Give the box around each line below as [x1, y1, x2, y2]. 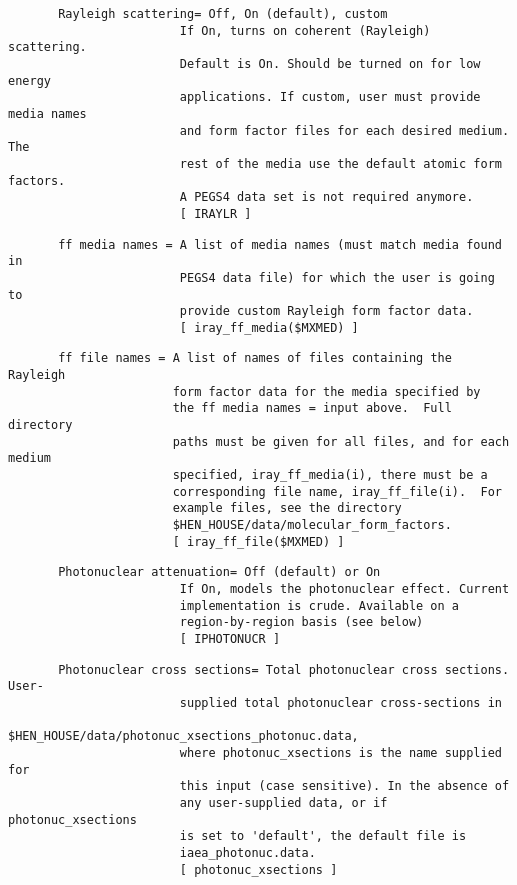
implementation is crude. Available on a [179, 598, 460, 613]
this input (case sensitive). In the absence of [179, 779, 510, 794]
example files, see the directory [172, 501, 402, 516]
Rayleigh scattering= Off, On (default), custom [58, 7, 388, 21]
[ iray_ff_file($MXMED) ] [172, 534, 345, 549]
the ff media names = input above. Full [172, 401, 452, 416]
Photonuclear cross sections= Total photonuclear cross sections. [58, 662, 510, 677]
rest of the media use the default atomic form [179, 156, 502, 171]
